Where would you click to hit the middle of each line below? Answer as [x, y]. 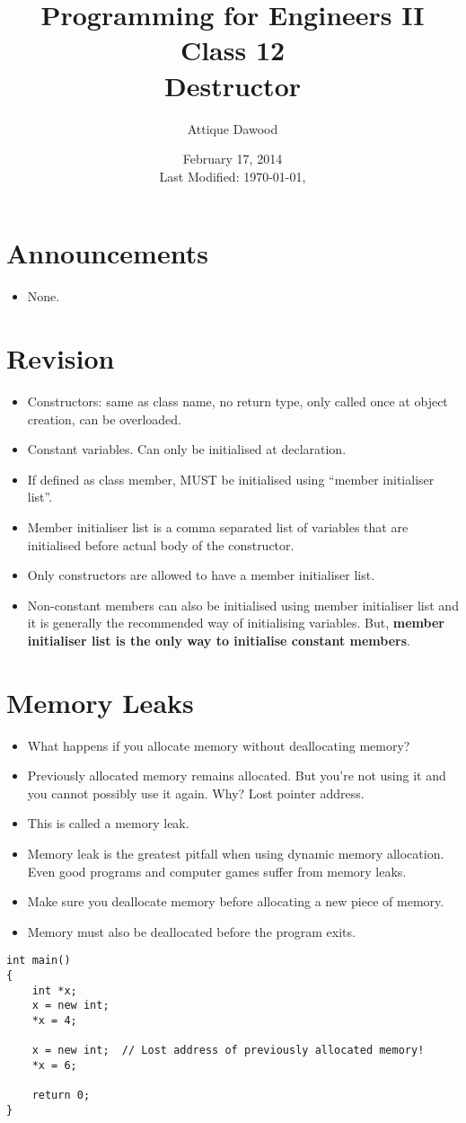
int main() [39, 961]
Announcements [107, 253]
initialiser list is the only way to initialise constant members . [219, 640]
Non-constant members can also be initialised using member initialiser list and [243, 605]
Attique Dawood [233, 128]
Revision [61, 358]
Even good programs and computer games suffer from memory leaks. [217, 871]
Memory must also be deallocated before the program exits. [191, 931]
